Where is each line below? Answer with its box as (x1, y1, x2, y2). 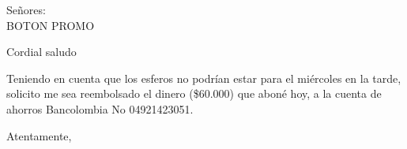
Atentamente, (6, 127, 72, 143)
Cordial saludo (6, 43, 77, 60)
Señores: (6, 2, 46, 17)
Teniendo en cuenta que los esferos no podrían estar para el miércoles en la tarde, (6, 69, 401, 86)
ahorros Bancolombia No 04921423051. (6, 100, 194, 117)
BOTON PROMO (6, 17, 95, 33)
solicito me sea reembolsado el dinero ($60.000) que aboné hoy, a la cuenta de (6, 85, 382, 102)
